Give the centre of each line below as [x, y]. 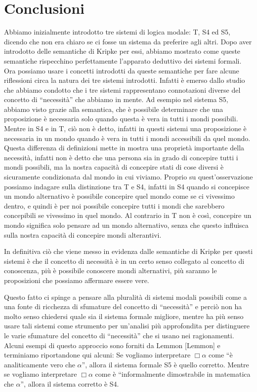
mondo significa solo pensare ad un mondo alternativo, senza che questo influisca [126, 225]
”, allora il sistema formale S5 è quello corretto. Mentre [165, 364]
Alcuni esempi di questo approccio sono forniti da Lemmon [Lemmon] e [112, 345]
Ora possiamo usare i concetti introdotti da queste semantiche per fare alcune [122, 70]
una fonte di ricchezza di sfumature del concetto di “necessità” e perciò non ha [123, 306]
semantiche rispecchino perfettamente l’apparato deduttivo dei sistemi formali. [123, 60]
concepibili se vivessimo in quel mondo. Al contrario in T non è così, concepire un [128, 215]
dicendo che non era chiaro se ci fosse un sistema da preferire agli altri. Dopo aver [128, 41]
